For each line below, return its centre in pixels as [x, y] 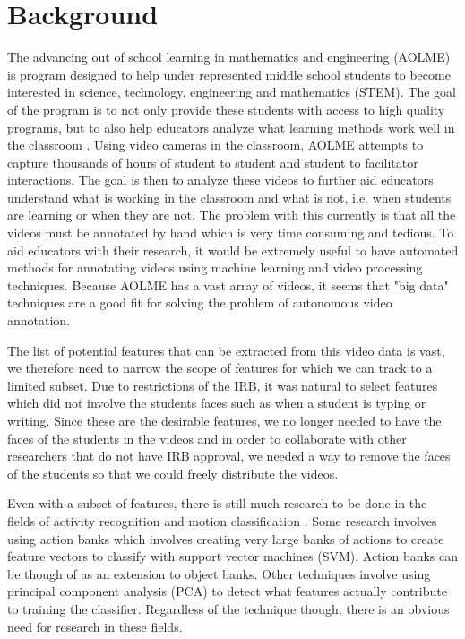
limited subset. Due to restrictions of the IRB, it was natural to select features [223, 385]
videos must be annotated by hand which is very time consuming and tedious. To [231, 233]
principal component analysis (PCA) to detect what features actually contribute [227, 591]
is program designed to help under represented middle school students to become [229, 74]
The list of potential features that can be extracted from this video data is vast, [226, 350]
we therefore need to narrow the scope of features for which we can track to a [220, 368]
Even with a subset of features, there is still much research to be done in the [217, 503]
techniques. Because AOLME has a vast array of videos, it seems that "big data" [228, 285]
